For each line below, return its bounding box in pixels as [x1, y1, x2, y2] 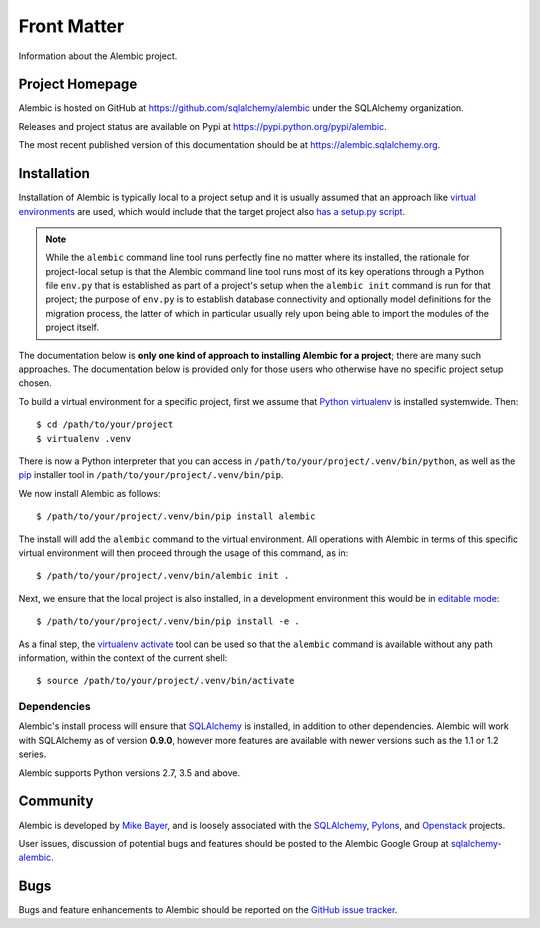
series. [18, 748, 47, 760]
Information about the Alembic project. [18, 50, 178, 62]
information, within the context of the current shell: [18, 651, 228, 664]
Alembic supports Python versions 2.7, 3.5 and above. [18, 766, 241, 779]
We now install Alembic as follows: [18, 487, 161, 499]
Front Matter [18, 15, 125, 37]
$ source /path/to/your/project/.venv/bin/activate [36, 675, 295, 687]
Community [18, 793, 94, 810]
